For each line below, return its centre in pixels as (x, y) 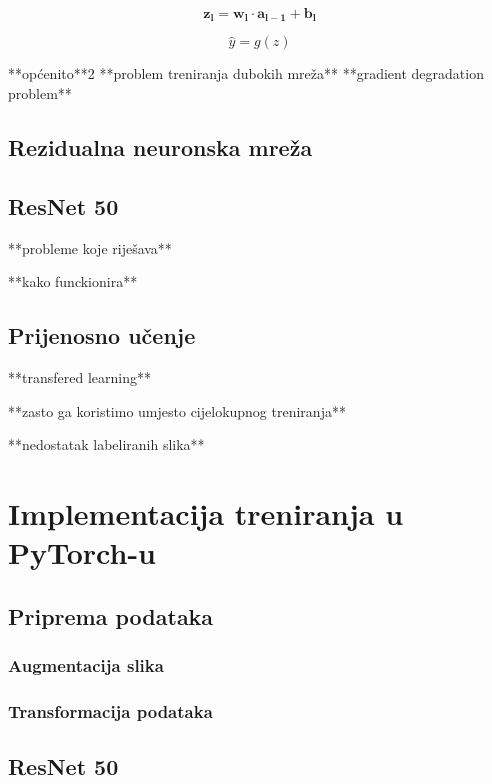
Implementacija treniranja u (206, 512)
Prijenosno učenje (102, 335)
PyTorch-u (82, 552)
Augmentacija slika (86, 665)
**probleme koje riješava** (90, 247)
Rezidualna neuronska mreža (160, 147)
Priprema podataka (111, 615)
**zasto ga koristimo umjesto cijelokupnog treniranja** (177, 410)
